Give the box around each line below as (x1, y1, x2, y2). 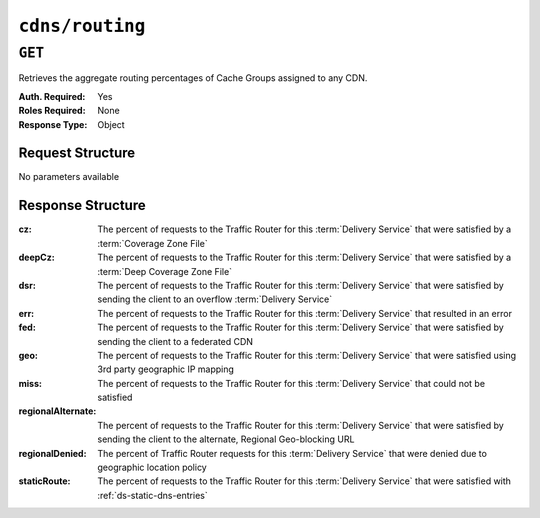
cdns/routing (18, 15, 146, 37)
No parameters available (18, 171, 120, 183)
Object (97, 118, 125, 130)
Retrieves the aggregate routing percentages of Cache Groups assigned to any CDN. (18, 72, 368, 84)
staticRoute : (18, 475, 71, 487)
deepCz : (18, 251, 55, 264)
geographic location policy (97, 461, 207, 474)
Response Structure (18, 197, 146, 214)
